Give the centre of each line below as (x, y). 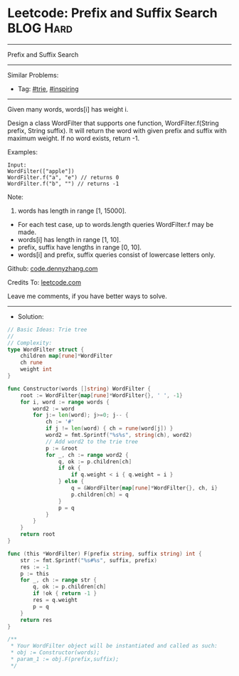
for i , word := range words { (65, 402)
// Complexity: (30, 343)
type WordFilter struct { (46, 349)
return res (36, 620)
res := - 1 (35, 567)
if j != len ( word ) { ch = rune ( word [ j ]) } (109, 428)
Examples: (22, 152)
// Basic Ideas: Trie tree (47, 329)
